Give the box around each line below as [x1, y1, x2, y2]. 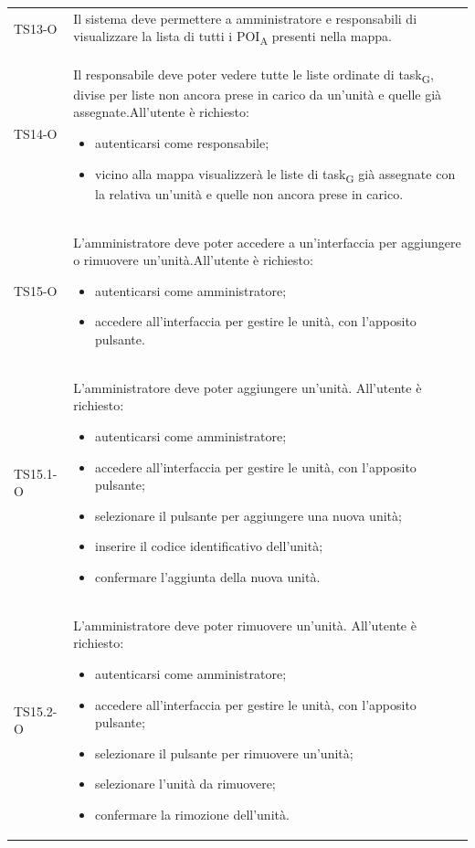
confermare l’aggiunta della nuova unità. [95, 567, 321, 586]
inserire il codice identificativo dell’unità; [95, 536, 323, 556]
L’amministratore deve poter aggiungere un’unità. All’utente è [73, 377, 422, 397]
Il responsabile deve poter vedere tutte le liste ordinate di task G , [73, 64, 434, 86]
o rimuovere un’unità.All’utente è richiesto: [73, 250, 313, 270]
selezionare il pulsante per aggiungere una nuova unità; [95, 505, 402, 525]
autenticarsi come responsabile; [95, 133, 269, 153]
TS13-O [14, 18, 58, 37]
